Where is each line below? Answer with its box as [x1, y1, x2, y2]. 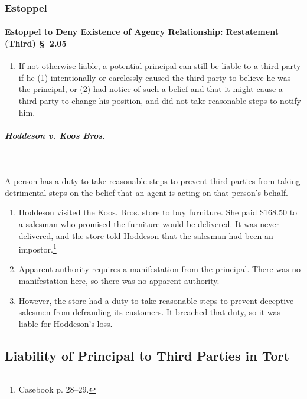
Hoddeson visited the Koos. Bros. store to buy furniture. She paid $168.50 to [18, 206, 298, 218]
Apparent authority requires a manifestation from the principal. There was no [18, 263, 301, 275]
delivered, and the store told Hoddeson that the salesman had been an [18, 229, 273, 241]
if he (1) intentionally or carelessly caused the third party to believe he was [18, 71, 291, 83]
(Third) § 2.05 [5, 37, 67, 50]
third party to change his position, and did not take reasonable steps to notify [18, 94, 301, 107]
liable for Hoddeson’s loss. [18, 317, 113, 329]
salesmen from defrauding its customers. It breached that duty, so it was [18, 306, 281, 318]
